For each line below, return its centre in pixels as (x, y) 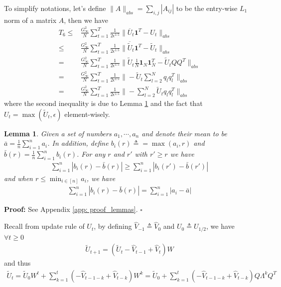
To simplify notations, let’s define (55, 8)
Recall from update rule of (44, 226)
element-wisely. (87, 114)
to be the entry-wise (207, 8)
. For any (91, 154)
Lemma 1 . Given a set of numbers (58, 133)
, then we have (86, 20)
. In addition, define (78, 143)
